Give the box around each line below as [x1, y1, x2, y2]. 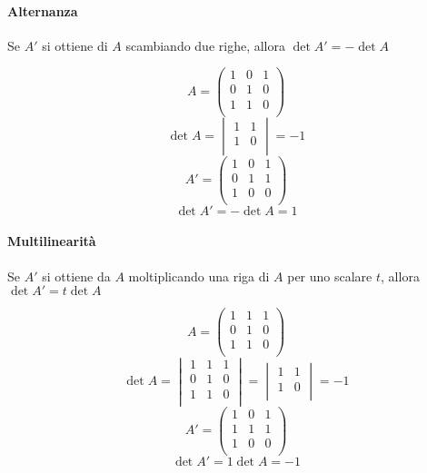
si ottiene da [42, 266, 111, 285]
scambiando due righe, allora [125, 35, 285, 54]
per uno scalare [287, 266, 372, 285]
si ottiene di [42, 35, 108, 54]
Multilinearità [7, 232, 96, 251]
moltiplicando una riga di [128, 266, 270, 285]
